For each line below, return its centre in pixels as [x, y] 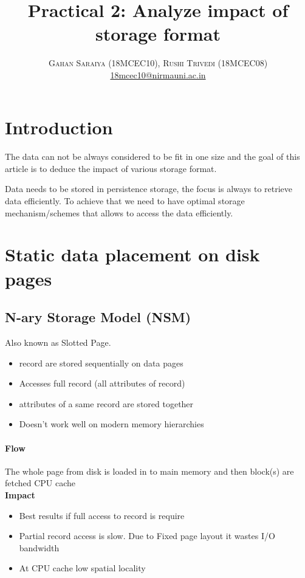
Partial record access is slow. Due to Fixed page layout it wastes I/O [147, 536]
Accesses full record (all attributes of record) [102, 383]
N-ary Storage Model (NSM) [98, 317]
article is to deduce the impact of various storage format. [111, 168]
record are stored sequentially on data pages [101, 363]
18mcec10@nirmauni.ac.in [158, 74]
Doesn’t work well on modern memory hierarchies [111, 424]
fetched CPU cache [40, 483]
